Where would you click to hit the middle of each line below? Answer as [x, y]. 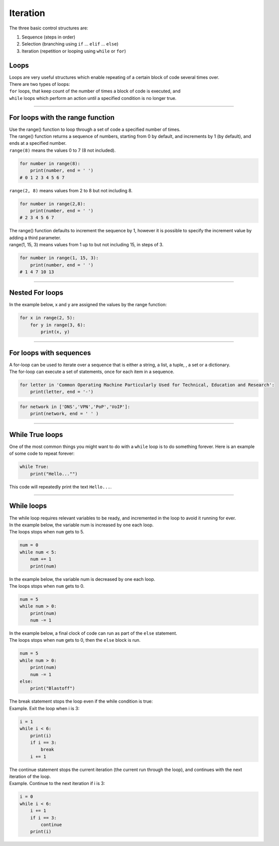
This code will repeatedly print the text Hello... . [61, 486]
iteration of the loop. [30, 777]
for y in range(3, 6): [58, 325]
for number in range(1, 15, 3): [59, 258]
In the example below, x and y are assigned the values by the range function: [88, 305]
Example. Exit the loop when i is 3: [44, 708]
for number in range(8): [50, 163]
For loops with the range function [62, 117]
